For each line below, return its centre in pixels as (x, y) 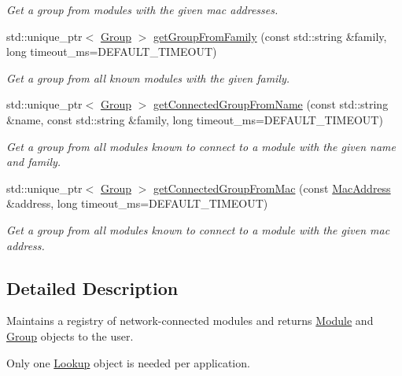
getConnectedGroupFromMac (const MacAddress (272, 188)
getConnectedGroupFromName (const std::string (271, 104)
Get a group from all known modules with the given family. (148, 77)
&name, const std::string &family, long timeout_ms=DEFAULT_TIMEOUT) (195, 119)
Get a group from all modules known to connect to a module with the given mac (198, 229)
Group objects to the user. (70, 335)
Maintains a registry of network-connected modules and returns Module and (190, 321)
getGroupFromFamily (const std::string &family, (270, 36)
